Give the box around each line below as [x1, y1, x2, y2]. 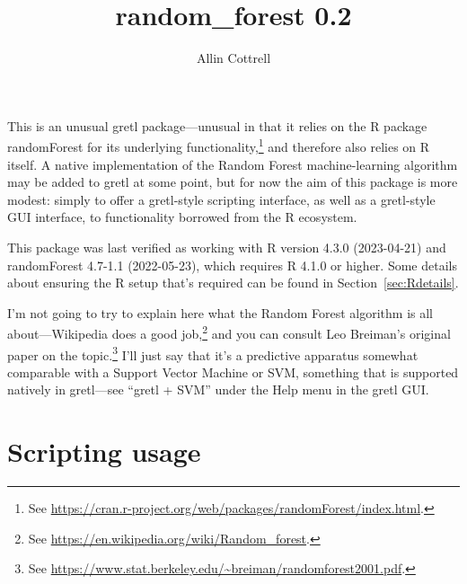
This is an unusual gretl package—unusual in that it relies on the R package [7, 116, 427, 135]
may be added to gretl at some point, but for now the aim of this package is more [7, 173, 458, 191]
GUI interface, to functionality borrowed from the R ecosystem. [7, 208, 357, 226]
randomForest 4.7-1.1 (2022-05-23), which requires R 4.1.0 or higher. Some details [7, 255, 457, 274]
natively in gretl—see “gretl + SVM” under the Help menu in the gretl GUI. [7, 380, 429, 399]
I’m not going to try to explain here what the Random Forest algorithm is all [7, 303, 433, 322]
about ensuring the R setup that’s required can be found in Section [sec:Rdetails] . [7, 273, 459, 292]
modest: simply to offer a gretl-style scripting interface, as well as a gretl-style [7, 190, 436, 208]
